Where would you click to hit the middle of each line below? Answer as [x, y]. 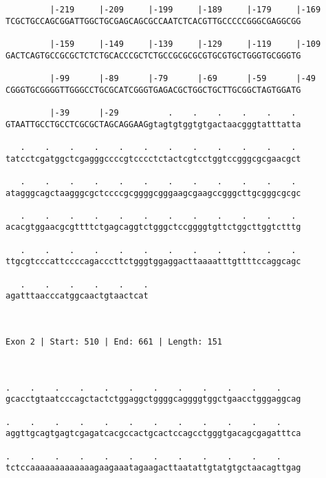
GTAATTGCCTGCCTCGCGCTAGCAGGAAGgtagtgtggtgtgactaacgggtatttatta [153, 124]
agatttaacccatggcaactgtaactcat [77, 296]
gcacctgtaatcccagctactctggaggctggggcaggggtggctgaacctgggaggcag [153, 399]
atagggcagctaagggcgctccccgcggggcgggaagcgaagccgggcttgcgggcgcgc [153, 193]
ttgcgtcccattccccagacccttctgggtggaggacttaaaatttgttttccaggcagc [153, 262]
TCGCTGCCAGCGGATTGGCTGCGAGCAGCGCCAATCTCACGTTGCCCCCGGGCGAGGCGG [153, 21]
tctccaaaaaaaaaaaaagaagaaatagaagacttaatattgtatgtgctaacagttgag [153, 468]
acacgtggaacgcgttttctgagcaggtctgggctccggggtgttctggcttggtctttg [153, 227]
